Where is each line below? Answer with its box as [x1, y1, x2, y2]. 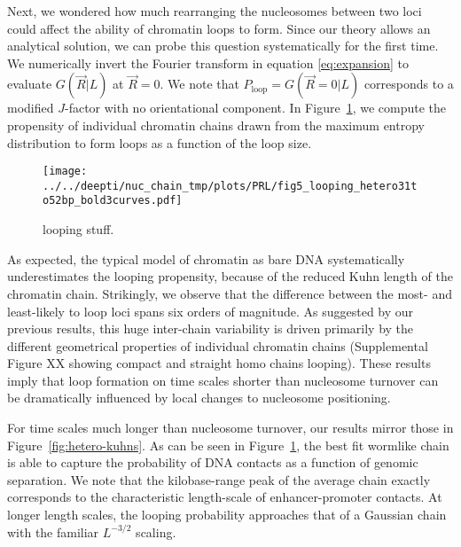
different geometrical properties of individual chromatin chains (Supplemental [7, 336, 428, 355]
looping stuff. [43, 220, 114, 238]
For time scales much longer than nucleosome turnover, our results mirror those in [7, 418, 454, 437]
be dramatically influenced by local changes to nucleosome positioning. [7, 388, 391, 407]
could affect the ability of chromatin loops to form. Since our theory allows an [7, 19, 431, 37]
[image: [43, 165, 88, 178]
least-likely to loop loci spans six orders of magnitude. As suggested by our [7, 301, 414, 320]
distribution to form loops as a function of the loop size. [7, 133, 312, 152]
